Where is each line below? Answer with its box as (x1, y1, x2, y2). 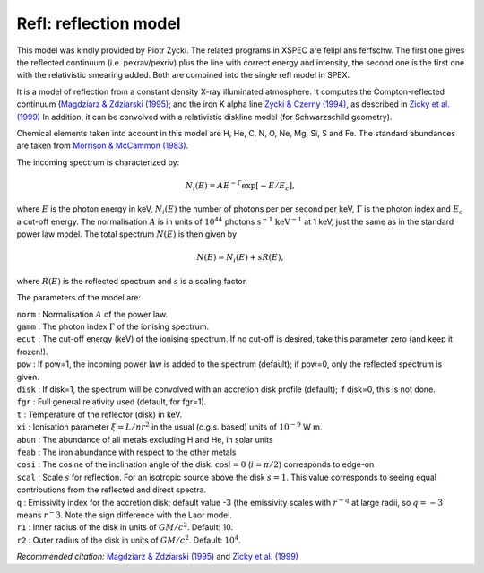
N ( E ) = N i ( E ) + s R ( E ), (196, 252, 284, 265)
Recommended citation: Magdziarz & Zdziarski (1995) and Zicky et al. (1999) (16, 551, 299, 562)
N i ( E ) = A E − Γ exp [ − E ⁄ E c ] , (185, 179, 296, 193)
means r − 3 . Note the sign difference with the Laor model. (16, 508, 233, 520)
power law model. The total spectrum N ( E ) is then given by (16, 229, 238, 239)
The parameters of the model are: (16, 292, 142, 303)
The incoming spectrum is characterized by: (16, 157, 180, 168)
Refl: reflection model (16, 13, 181, 33)
